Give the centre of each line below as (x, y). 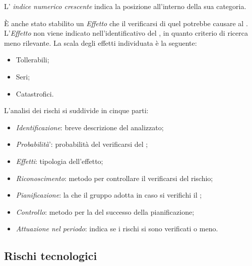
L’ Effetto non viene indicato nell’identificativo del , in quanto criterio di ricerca (126, 33)
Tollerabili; (33, 60)
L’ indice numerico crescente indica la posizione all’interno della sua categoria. (125, 6)
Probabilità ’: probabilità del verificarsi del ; (82, 144)
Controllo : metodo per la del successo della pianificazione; (105, 211)
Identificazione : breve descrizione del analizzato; (90, 127)
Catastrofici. (35, 93)
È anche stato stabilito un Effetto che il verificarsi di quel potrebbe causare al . (126, 23)
